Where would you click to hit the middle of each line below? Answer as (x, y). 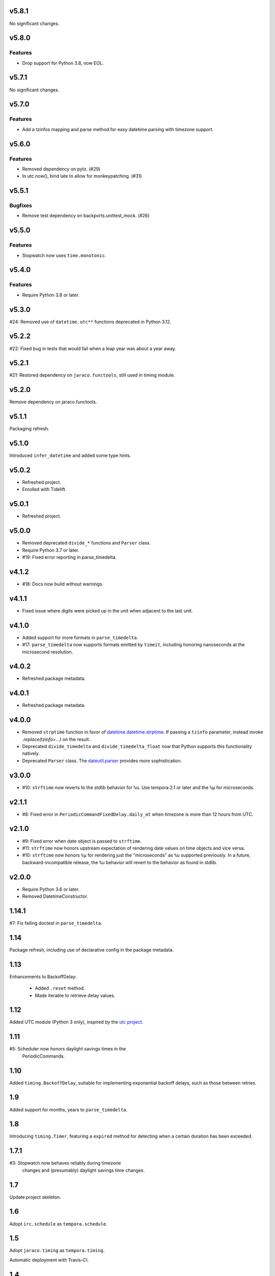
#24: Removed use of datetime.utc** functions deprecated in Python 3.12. (90, 322)
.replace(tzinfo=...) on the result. (56, 739)
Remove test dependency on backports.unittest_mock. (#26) (86, 216)
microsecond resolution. (48, 652)
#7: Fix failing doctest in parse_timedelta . (56, 923)
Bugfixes (21, 206)
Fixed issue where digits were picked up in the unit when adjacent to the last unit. (107, 610)
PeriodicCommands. (44, 1056)
